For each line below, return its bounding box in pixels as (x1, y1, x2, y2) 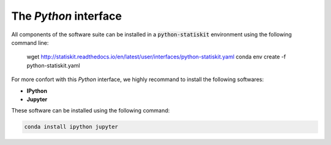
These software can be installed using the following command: (11, 107, 170, 114)
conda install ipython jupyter (24, 123, 119, 130)
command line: (11, 39, 49, 46)
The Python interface (11, 9, 122, 23)
